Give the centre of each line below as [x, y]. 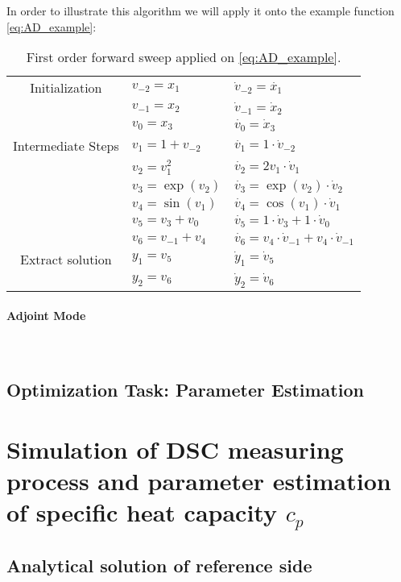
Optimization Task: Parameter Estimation [185, 390]
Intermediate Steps [66, 146]
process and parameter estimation [199, 480]
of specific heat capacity [142, 512]
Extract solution [66, 259]
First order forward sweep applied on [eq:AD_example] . [184, 57]
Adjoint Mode [46, 315]
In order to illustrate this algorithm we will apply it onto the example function [200, 10]
